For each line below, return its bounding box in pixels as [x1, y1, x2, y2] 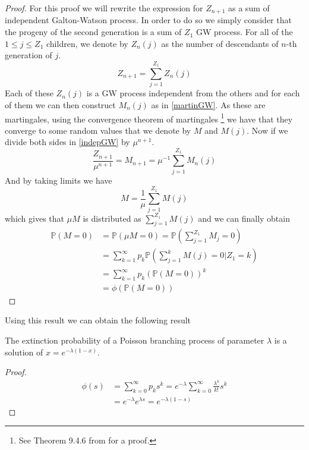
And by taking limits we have [5, 174, 112, 186]
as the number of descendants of [161, 37, 279, 49]
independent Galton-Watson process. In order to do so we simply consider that [5, 14, 292, 26]
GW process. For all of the [196, 26, 293, 38]
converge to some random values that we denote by [5, 124, 191, 136]
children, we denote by [46, 37, 128, 49]
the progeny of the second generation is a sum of [5, 26, 182, 38]
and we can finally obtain [198, 212, 290, 224]
